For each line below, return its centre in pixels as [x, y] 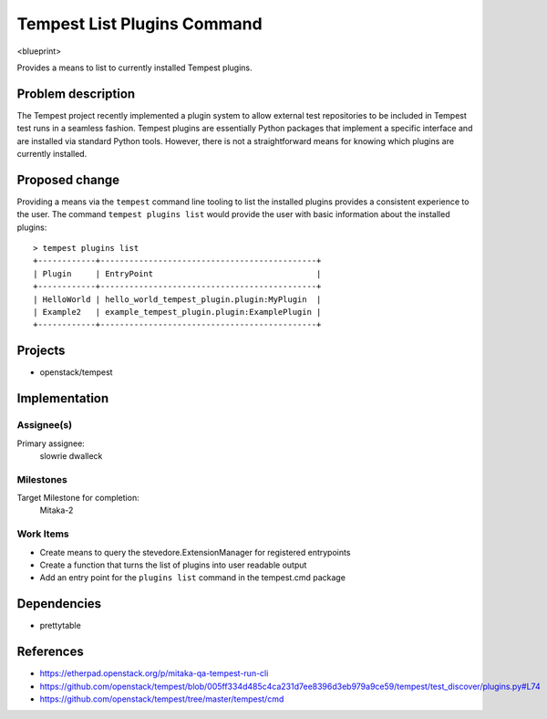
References [50, 652]
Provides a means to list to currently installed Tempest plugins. [134, 68]
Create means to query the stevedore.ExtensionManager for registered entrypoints [195, 552]
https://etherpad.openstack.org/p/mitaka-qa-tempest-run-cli [154, 673]
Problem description [76, 94]
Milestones [42, 479]
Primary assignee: [51, 443]
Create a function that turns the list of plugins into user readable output [173, 565]
